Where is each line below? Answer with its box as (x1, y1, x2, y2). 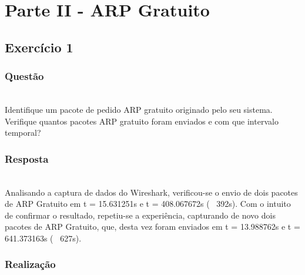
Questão (5, 69, 44, 83)
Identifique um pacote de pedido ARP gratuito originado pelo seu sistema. (5, 103, 273, 115)
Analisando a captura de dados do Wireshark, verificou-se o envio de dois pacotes (5, 186, 298, 198)
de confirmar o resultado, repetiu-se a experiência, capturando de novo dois (5, 209, 276, 221)
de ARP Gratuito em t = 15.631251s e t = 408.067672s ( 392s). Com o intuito (5, 197, 291, 210)
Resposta (5, 151, 49, 166)
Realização (5, 257, 56, 271)
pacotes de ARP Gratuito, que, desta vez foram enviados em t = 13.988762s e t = (5, 220, 300, 233)
